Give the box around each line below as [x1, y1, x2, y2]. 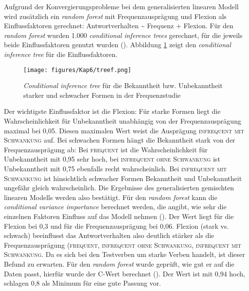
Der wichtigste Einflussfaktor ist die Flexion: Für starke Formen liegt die [4, 106, 221, 116]
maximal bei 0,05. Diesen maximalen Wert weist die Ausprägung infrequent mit [4, 125, 244, 135]
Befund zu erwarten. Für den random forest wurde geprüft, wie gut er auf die [4, 258, 234, 269]
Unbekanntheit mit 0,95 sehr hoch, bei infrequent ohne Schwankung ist [4, 154, 220, 164]
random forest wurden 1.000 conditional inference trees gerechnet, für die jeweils [4, 30, 243, 40]
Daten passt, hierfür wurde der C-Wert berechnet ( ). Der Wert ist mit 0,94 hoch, [4, 268, 245, 278]
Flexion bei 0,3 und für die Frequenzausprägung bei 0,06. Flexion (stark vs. [4, 220, 229, 231]
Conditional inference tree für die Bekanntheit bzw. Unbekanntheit [23, 80, 223, 91]
